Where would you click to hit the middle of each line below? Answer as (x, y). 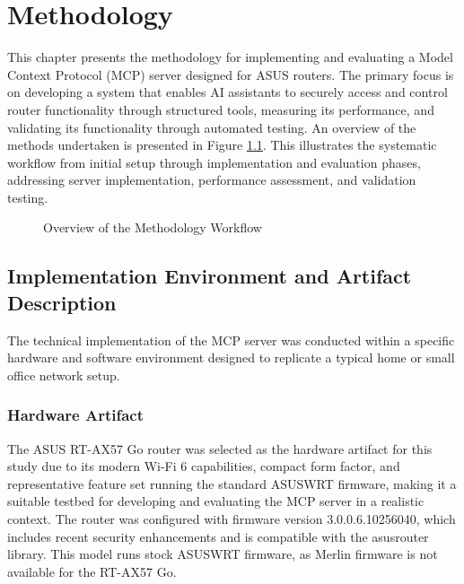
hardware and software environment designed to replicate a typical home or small (231, 357)
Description (62, 302)
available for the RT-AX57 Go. (92, 571)
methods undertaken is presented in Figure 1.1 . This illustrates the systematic (222, 145)
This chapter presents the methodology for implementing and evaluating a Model (230, 57)
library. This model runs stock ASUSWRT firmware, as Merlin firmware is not (223, 554)
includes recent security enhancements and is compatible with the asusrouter (218, 536)
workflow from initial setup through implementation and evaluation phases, (214, 162)
